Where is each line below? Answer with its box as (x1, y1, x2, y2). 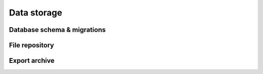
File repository (9, 41, 55, 49)
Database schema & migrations (9, 26, 106, 34)
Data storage (9, 7, 63, 18)
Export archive (9, 57, 55, 65)
